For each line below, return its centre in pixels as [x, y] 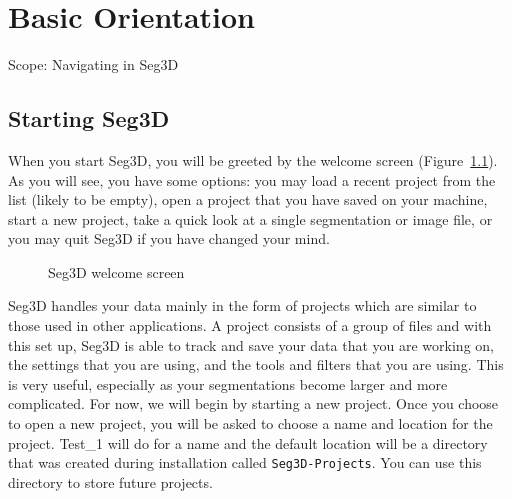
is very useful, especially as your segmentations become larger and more [228, 383]
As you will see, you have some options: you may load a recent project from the [252, 179]
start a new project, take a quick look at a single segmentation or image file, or [250, 218]
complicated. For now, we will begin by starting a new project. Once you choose [253, 403]
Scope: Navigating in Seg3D [93, 64]
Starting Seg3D [89, 118]
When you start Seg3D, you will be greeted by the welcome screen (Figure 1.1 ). [253, 159]
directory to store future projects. [110, 481]
